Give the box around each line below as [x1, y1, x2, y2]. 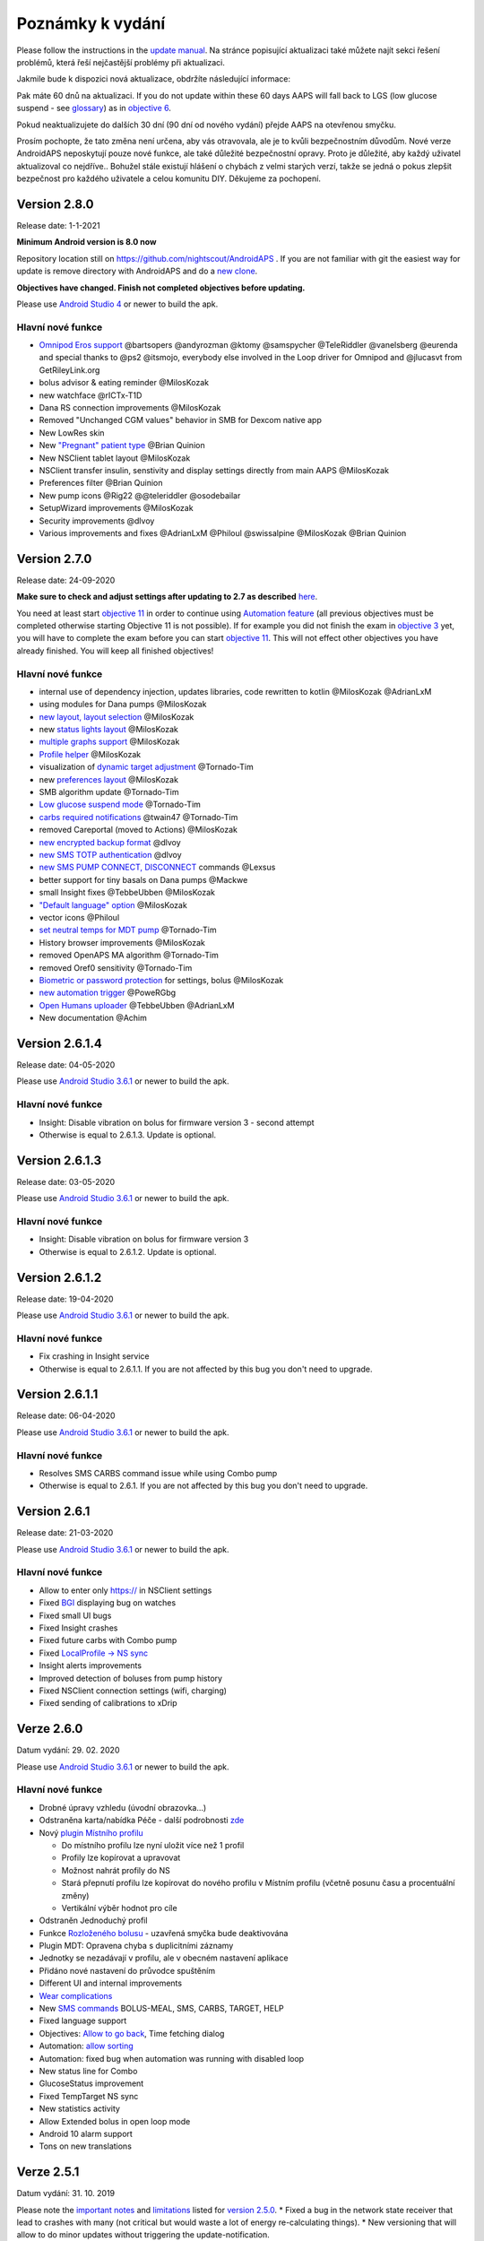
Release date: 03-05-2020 [16, 1176, 116, 1187]
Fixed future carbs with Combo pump [39, 1635, 177, 1646]
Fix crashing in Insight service [39, 1351, 150, 1362]
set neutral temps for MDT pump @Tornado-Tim [39, 924, 217, 936]
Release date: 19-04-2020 [16, 1294, 114, 1304]
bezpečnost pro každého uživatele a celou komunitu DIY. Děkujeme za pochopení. [16, 173, 322, 184]
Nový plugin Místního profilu [39, 1827, 143, 1838]
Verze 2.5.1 [16, 2165, 80, 2180]
